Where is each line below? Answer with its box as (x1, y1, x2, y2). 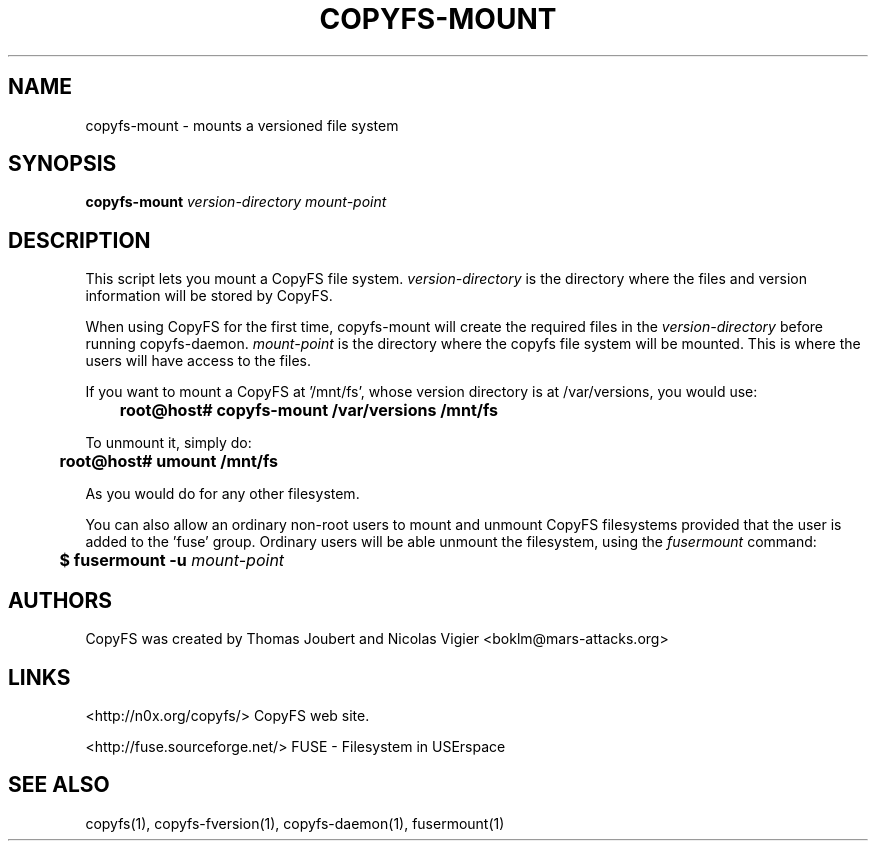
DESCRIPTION (8, 227, 151, 253)
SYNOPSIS (8, 151, 117, 177)
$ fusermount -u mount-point (59, 550, 285, 571)
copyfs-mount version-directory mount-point (85, 193, 387, 211)
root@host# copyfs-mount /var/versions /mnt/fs (119, 400, 499, 421)
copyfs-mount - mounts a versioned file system (85, 116, 399, 134)
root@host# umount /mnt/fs (59, 451, 279, 472)
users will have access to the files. (85, 352, 312, 370)
